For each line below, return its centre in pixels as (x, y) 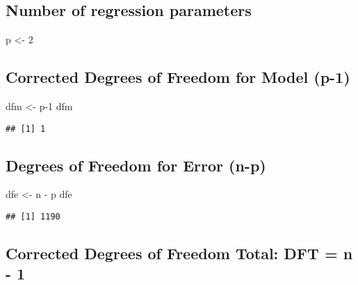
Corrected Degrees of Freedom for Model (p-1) (178, 77)
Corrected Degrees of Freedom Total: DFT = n (179, 253)
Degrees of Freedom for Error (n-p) (136, 165)
